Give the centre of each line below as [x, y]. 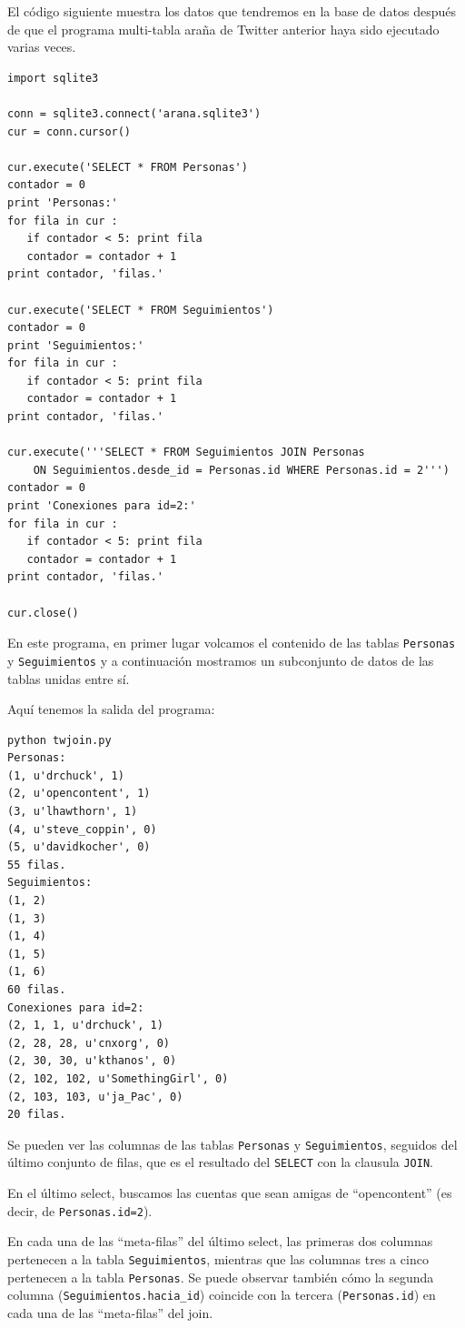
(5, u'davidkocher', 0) [79, 847]
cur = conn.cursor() [69, 131]
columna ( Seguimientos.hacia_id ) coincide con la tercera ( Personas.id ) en [222, 1295]
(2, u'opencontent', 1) [79, 794]
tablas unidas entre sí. [69, 678]
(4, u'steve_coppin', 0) [82, 829]
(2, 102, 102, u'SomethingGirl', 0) [118, 1078]
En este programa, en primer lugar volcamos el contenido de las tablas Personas [232, 643]
